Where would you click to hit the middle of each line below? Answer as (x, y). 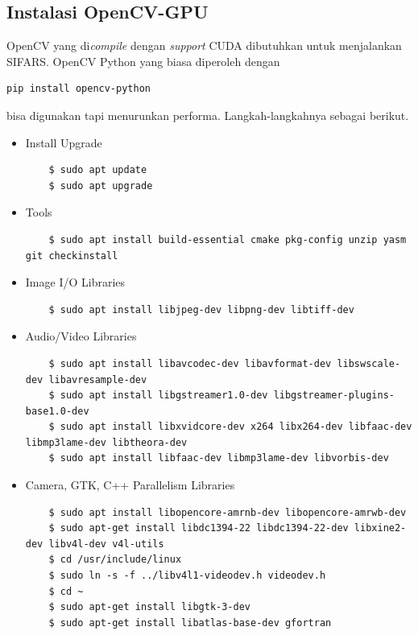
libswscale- (369, 363)
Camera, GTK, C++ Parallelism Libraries (130, 485)
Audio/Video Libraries (81, 336)
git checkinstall (72, 256)
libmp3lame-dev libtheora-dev (106, 442)
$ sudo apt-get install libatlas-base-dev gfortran (190, 623)
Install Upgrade (64, 142)
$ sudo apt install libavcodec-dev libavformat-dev (190, 363)
